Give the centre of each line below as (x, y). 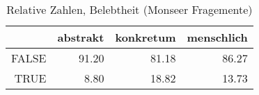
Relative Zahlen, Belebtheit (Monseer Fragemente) (129, 9)
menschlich (217, 37)
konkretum (146, 37)
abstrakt (81, 37)
